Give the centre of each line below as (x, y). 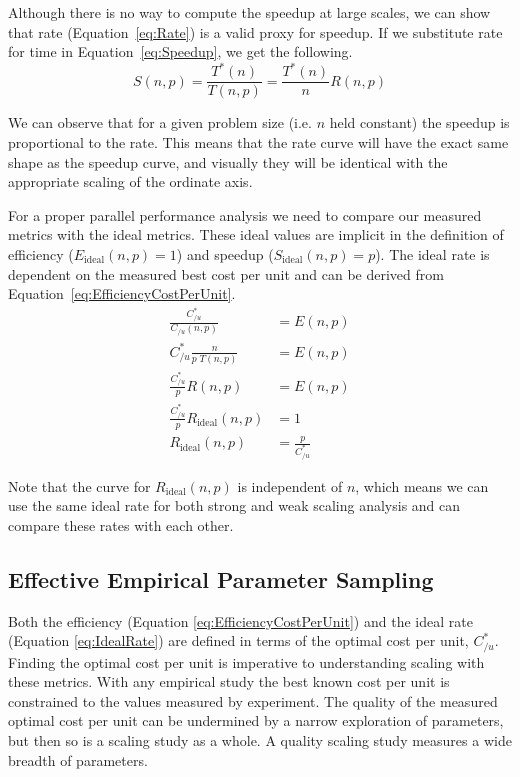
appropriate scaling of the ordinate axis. (130, 181)
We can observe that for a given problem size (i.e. (160, 122)
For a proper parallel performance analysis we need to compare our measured (245, 214)
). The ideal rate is (432, 253)
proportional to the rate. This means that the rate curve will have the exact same (258, 141)
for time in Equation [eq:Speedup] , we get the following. (180, 51)
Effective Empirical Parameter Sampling (221, 578)
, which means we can (422, 485)
